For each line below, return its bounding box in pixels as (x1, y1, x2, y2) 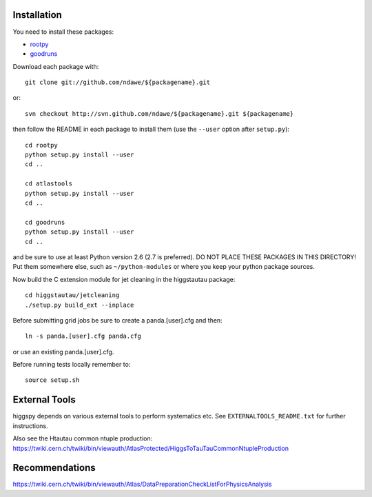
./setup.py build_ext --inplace (25, 301, 134, 309)
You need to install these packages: (12, 28, 114, 36)
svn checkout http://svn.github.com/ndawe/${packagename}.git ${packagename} (25, 110, 294, 117)
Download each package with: (12, 62, 99, 70)
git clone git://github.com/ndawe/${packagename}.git (25, 79, 210, 86)
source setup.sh (25, 376, 80, 384)
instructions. (12, 421, 48, 430)
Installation (12, 9, 62, 21)
